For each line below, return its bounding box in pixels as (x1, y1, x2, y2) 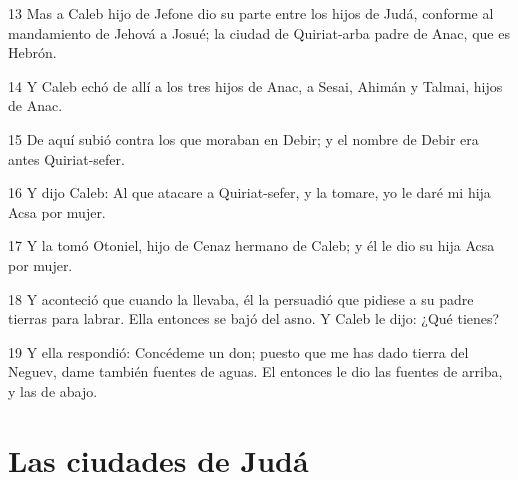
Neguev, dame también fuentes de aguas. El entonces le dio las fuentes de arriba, (8, 361, 503, 382)
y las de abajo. (8, 380, 98, 401)
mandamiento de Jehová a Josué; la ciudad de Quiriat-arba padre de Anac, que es (8, 22, 510, 43)
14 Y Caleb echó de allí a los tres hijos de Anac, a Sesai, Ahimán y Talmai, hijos (8, 75, 503, 96)
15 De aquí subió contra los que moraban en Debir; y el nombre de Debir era (8, 128, 479, 149)
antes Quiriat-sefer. (8, 148, 125, 169)
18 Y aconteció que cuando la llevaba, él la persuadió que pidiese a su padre (8, 288, 474, 309)
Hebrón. (8, 42, 57, 63)
